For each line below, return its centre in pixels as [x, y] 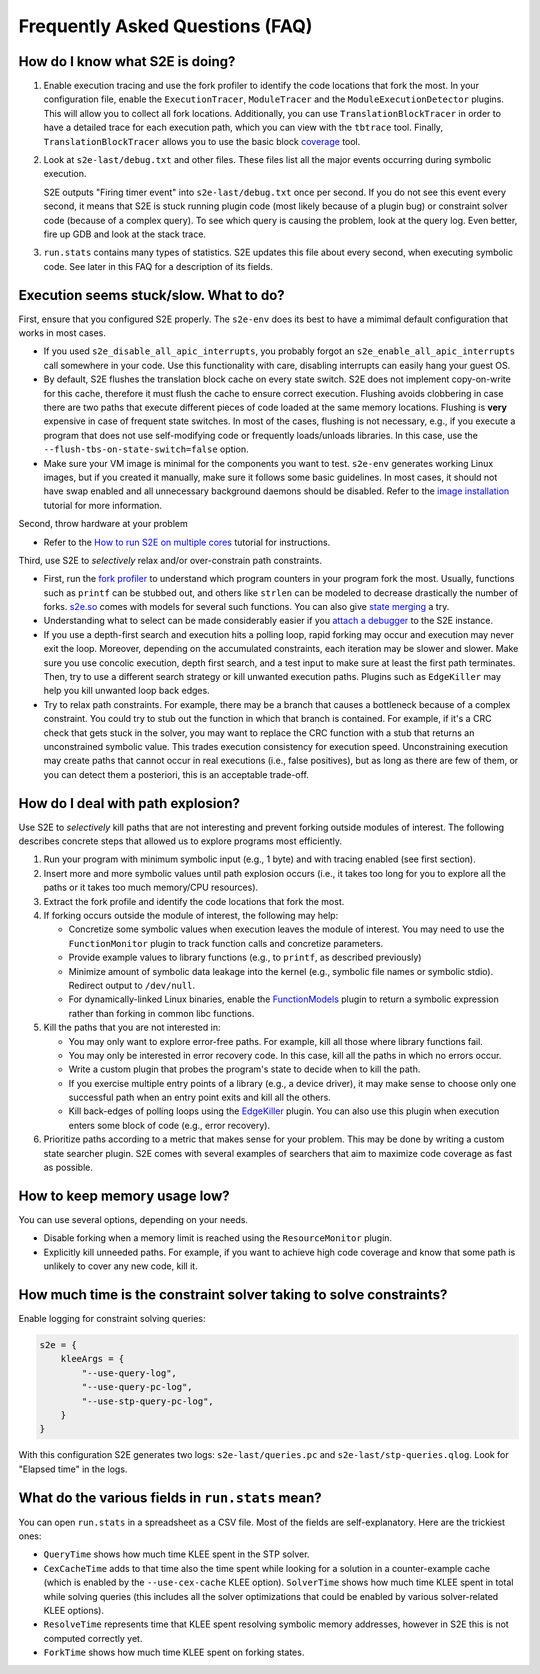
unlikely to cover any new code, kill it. [121, 1266]
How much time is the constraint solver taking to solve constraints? [233, 1294]
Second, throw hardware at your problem [103, 524]
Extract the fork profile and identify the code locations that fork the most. [194, 901]
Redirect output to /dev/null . [131, 985]
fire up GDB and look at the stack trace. [125, 234]
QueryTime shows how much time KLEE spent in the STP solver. [176, 1554]
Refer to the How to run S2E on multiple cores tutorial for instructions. [187, 542]
